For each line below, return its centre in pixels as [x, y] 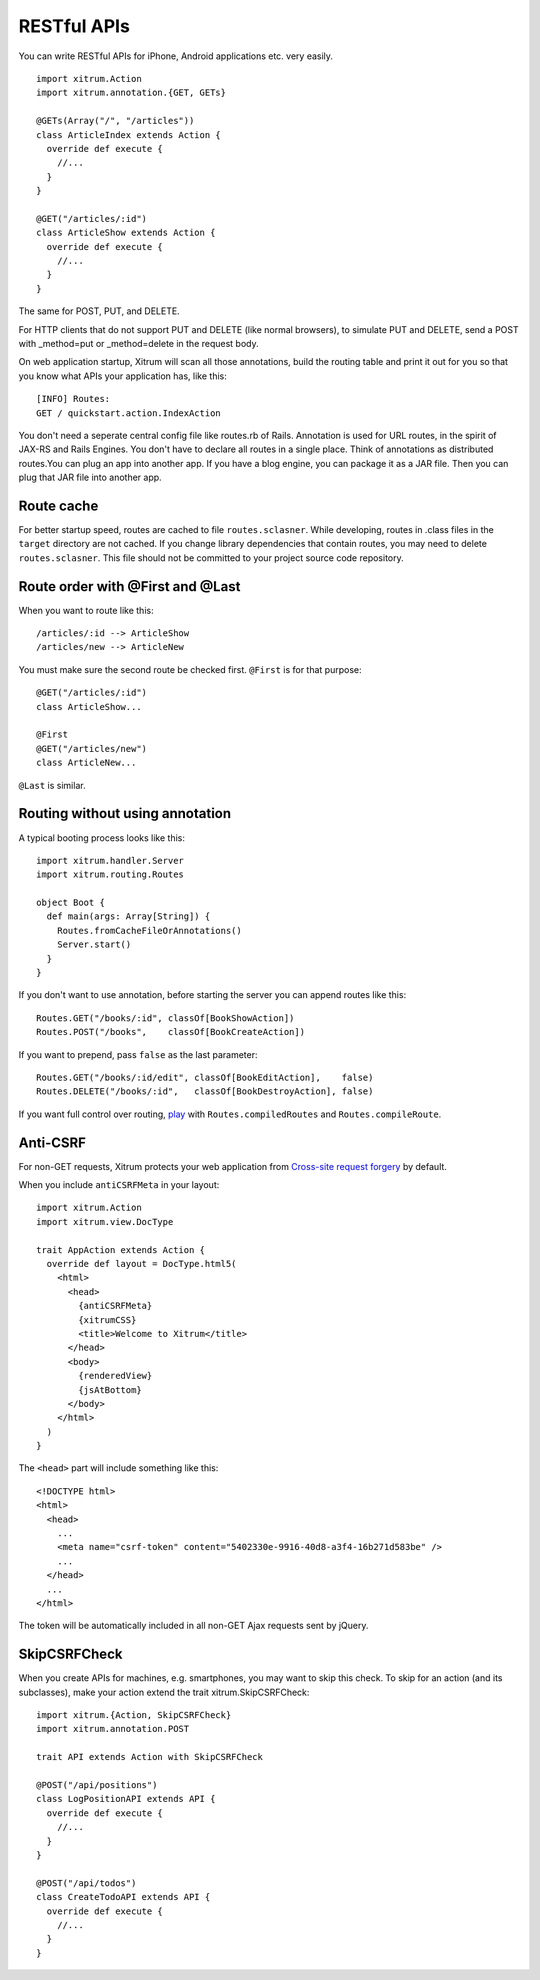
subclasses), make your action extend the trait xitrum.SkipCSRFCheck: [164, 1692]
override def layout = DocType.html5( [141, 1263]
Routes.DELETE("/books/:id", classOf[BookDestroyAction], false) [205, 1091]
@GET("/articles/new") [92, 748]
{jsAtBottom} [110, 1389]
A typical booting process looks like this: [101, 837]
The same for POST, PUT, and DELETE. [99, 311]
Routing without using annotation [125, 813]
